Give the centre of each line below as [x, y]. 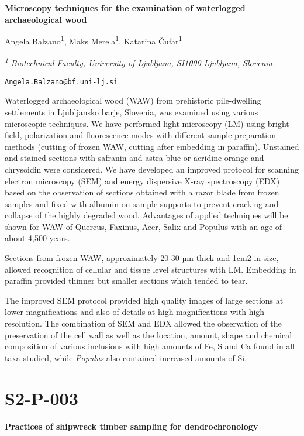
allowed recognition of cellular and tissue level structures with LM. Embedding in [151, 269]
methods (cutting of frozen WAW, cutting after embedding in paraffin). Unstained [152, 146]
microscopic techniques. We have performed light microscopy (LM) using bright [147, 123]
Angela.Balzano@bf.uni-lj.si [61, 82]
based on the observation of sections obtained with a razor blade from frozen [142, 192]
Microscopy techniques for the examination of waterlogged [125, 8]
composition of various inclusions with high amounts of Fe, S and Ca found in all [150, 346]
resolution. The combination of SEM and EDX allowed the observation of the [143, 323]
